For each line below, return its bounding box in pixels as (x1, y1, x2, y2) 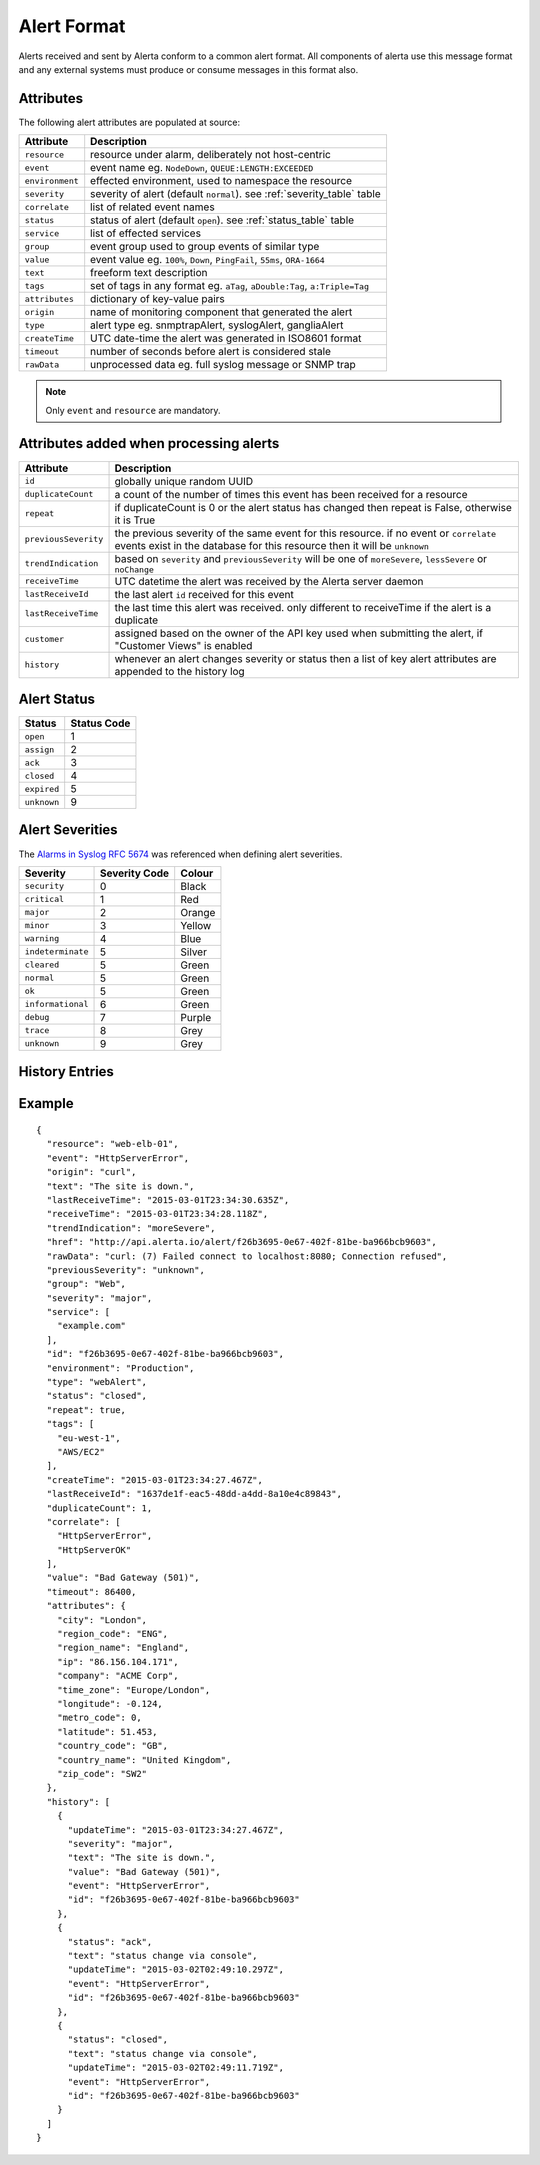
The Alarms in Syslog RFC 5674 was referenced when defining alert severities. (18, 848, 343, 860)
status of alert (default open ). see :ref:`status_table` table (90, 213, 355, 227)
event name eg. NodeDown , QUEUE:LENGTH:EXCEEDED (90, 161, 314, 175)
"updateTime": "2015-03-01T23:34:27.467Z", (67, 1824, 285, 1835)
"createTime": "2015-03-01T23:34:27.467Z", (46, 1474, 264, 1485)
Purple (180, 1010, 212, 1024)
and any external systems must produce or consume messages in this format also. (18, 63, 359, 75)
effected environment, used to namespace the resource (90, 174, 353, 188)
